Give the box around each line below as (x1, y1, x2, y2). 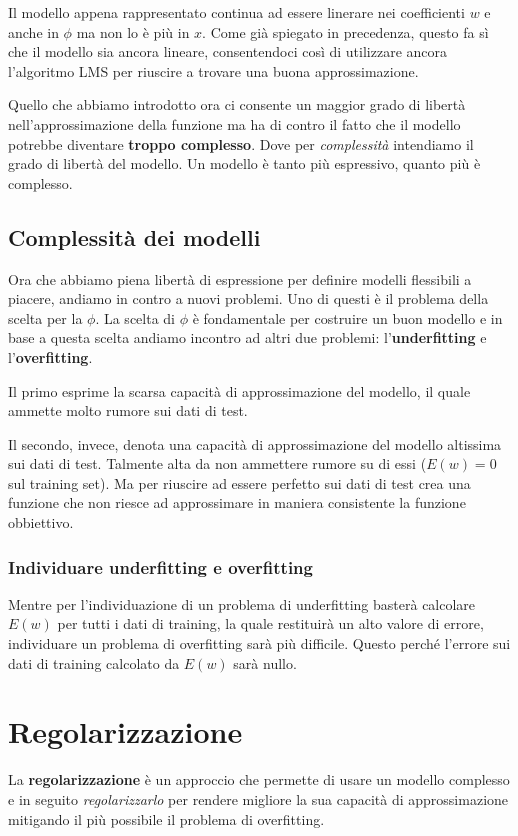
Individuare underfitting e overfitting (8, 554, 313, 579)
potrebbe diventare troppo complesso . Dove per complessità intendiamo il (8, 133, 474, 154)
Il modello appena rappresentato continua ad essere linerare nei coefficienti (8, 2, 465, 22)
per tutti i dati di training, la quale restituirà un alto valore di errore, (57, 613, 484, 634)
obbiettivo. (8, 512, 74, 533)
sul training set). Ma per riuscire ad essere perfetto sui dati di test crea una (8, 472, 471, 493)
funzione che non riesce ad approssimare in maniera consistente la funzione (8, 492, 466, 513)
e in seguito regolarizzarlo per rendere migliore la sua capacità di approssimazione (8, 788, 509, 809)
